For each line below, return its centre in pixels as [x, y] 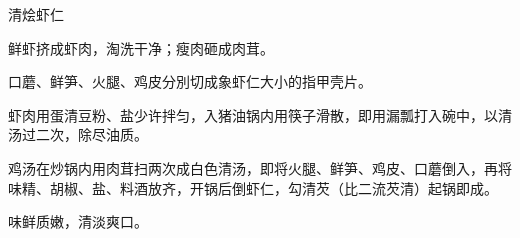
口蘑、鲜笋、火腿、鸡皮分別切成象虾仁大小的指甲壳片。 [190, 81]
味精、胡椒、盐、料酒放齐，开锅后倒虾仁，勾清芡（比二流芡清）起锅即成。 [253, 187]
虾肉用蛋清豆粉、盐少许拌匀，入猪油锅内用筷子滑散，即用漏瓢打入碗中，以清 [260, 114]
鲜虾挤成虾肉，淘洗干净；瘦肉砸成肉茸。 [141, 47]
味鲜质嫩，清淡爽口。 [78, 221]
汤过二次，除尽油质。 [78, 134]
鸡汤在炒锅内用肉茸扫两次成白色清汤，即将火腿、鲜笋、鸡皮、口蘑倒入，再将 [260, 167]
